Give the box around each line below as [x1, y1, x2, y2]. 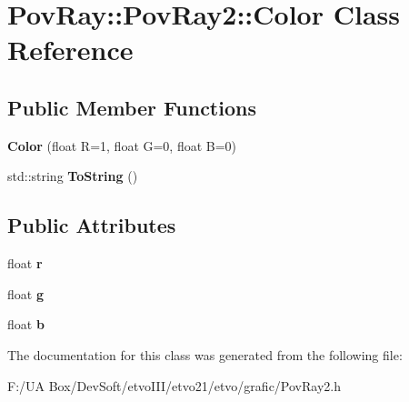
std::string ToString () [7, 166, 138, 186]
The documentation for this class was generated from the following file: [7, 345, 403, 364]
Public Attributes [7, 211, 176, 239]
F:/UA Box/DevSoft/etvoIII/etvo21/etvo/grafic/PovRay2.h [7, 376, 341, 395]
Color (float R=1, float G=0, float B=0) [7, 136, 237, 155]
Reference [7, 31, 134, 68]
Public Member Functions [7, 93, 256, 121]
